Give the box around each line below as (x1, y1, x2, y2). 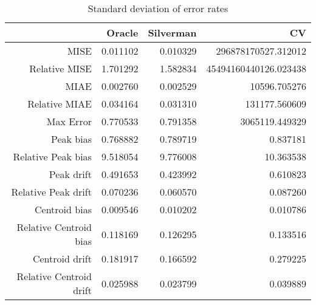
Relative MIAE (27, 97, 92, 111)
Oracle (106, 26, 139, 39)
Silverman (148, 26, 197, 39)
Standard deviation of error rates (88, 1, 228, 15)
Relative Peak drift (11, 185, 92, 199)
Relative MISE (29, 61, 92, 75)
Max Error (46, 114, 92, 128)
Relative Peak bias (13, 149, 92, 163)
